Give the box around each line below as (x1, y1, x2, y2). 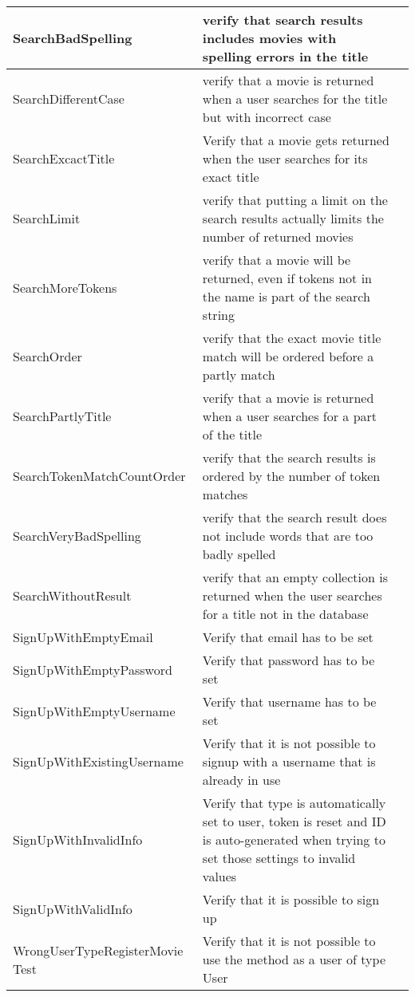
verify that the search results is (202, 448, 376, 467)
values (202, 867, 237, 885)
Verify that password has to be (202, 651, 375, 669)
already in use (202, 770, 281, 789)
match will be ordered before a (202, 347, 374, 365)
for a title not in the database (202, 605, 369, 623)
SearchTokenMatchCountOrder (13, 467, 186, 485)
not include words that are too (202, 526, 373, 545)
